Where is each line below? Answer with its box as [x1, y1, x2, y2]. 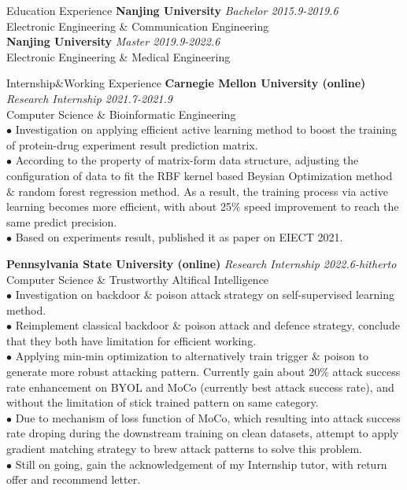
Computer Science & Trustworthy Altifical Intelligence [6, 271, 269, 287]
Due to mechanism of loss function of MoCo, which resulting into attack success [15, 409, 401, 426]
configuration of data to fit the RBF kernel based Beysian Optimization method [6, 167, 393, 183]
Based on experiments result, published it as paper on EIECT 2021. [15, 229, 343, 245]
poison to [324, 348, 368, 364]
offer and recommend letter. [6, 471, 141, 488]
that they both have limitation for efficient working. [6, 332, 257, 348]
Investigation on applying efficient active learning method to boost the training [15, 121, 398, 138]
